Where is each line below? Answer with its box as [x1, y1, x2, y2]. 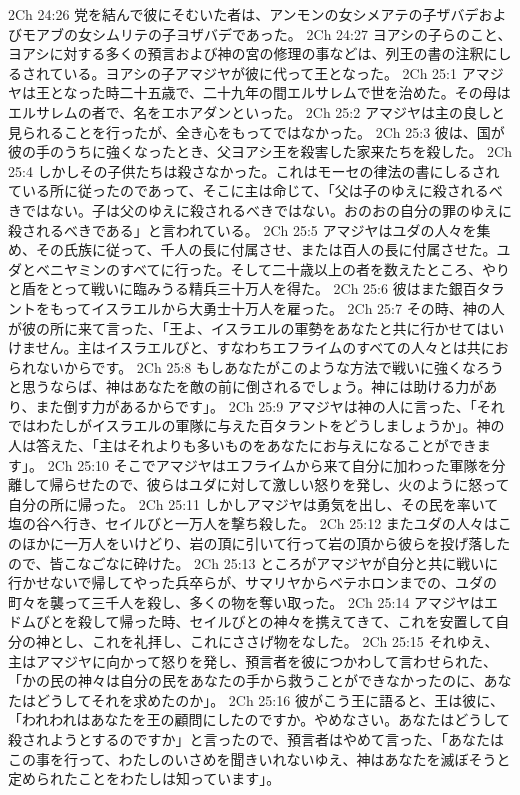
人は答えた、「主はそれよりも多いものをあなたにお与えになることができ [8, 435, 477, 456]
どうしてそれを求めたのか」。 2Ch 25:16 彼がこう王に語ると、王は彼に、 [35, 689, 504, 710]
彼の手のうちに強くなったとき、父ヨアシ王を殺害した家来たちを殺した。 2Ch [8, 141, 513, 162]
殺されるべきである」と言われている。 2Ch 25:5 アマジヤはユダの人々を [8, 219, 477, 240]
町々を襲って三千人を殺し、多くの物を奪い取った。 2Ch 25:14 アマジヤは [8, 591, 485, 612]
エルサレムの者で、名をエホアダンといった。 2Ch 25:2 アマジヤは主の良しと [8, 101, 505, 122]
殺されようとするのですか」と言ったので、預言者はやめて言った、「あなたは [8, 728, 505, 749]
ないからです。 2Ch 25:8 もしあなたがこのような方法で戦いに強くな [35, 356, 476, 377]
